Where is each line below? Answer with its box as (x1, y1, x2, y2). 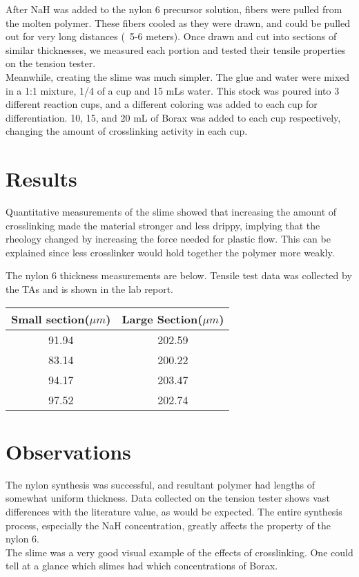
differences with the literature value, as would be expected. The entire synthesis (6, 504, 342, 518)
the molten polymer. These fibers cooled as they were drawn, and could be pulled (6, 15, 350, 30)
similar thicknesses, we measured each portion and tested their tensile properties (6, 42, 346, 57)
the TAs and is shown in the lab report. (6, 282, 173, 296)
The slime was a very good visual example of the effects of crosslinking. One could (6, 545, 353, 559)
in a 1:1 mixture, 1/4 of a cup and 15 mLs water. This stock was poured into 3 (6, 83, 340, 97)
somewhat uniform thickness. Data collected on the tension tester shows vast (6, 491, 330, 505)
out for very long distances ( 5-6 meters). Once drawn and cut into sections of (6, 29, 337, 44)
